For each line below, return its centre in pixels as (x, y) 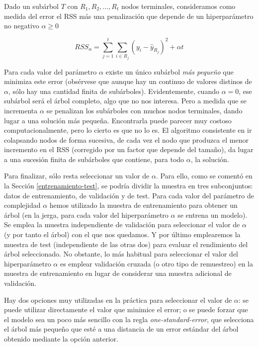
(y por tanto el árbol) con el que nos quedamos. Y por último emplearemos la (122, 234)
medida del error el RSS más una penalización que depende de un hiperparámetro (129, 16)
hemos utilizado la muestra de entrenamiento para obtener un (143, 205)
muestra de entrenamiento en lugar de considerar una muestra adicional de (118, 273)
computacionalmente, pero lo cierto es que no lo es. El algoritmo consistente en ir (128, 130)
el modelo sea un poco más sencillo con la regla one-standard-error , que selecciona (129, 319)
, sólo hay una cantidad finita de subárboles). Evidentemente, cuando (114, 91)
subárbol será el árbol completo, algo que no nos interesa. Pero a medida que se (125, 101)
